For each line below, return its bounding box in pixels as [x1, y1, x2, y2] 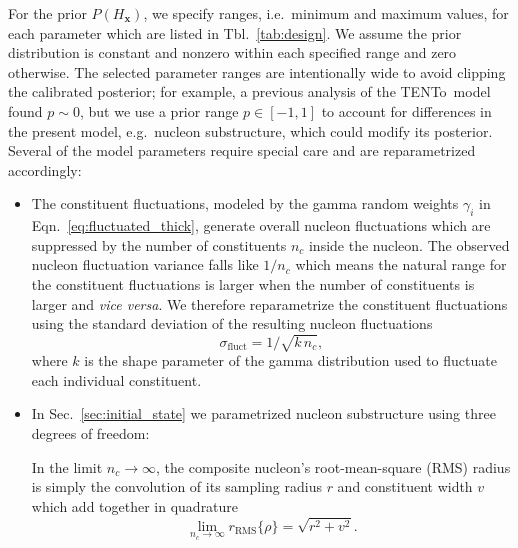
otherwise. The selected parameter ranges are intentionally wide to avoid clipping [8, 61, 506, 82]
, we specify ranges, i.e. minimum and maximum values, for [143, 3, 509, 23]
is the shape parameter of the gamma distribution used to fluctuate [84, 350, 497, 371]
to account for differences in [321, 100, 492, 121]
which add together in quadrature [31, 495, 239, 516]
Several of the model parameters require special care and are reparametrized [8, 140, 476, 161]
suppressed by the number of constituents [31, 234, 287, 255]
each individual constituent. [31, 369, 202, 390]
